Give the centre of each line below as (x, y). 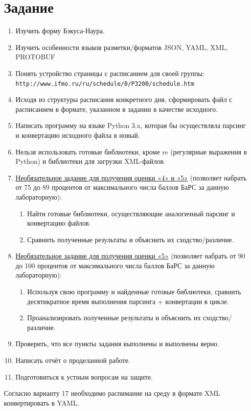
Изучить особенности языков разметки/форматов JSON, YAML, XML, (122, 47)
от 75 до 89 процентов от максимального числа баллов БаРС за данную (122, 187)
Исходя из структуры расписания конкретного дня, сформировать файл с (124, 99)
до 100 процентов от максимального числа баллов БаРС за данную (115, 265)
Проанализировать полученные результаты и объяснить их (114, 318)
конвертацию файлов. (59, 223)
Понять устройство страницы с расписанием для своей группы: (110, 73)
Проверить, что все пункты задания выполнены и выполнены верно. (117, 344)
